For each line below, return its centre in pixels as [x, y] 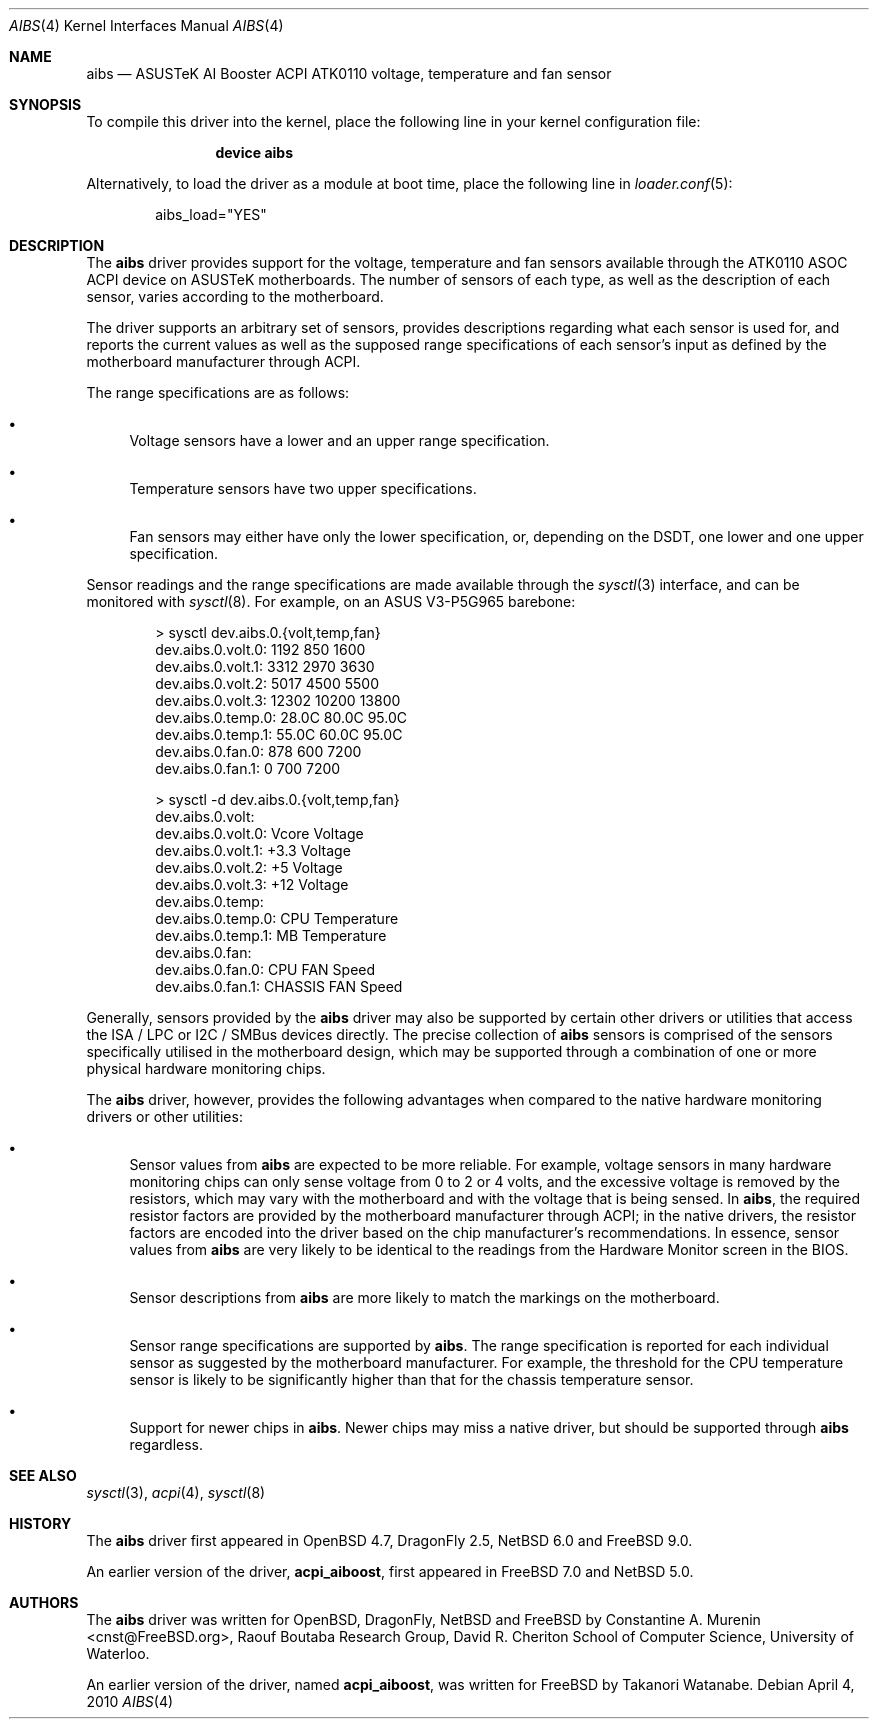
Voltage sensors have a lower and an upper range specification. [339, 440]
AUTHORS [44, 1602]
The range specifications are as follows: [218, 392]
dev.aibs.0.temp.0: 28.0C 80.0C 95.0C [281, 717]
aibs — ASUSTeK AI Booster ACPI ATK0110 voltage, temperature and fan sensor [349, 73]
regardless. [166, 1444]
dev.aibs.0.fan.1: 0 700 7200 [248, 768]
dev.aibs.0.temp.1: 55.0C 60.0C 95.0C [279, 734]
